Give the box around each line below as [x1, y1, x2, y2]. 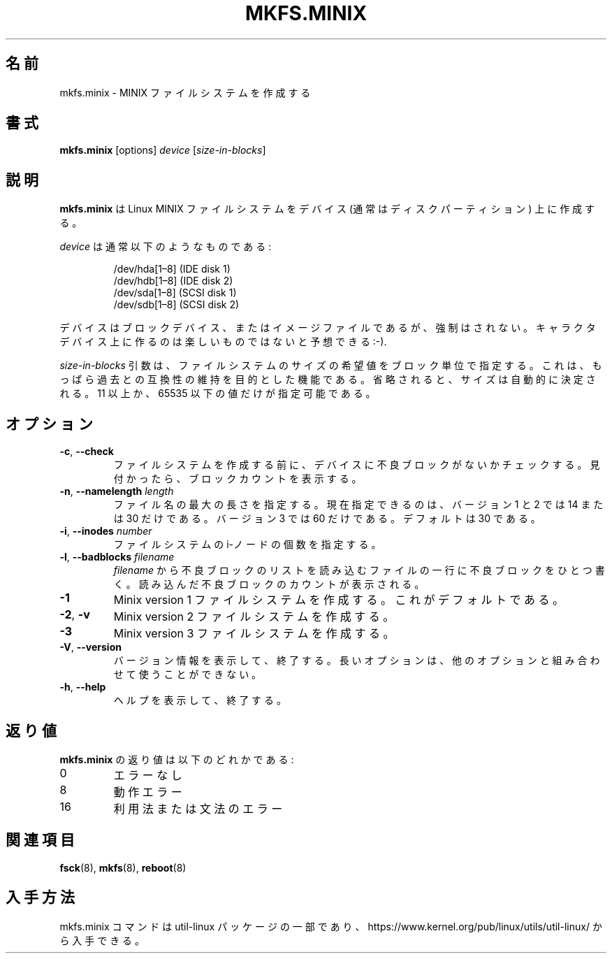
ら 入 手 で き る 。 [59, 934, 145, 946]
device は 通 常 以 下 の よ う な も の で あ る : [59, 240, 272, 253]
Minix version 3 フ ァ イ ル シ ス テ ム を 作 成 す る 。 [113, 626, 395, 641]
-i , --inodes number [59, 525, 152, 538]
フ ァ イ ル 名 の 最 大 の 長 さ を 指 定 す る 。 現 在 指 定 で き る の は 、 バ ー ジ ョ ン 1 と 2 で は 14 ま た [113, 498, 604, 511]
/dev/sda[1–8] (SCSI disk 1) [113, 287, 237, 299]
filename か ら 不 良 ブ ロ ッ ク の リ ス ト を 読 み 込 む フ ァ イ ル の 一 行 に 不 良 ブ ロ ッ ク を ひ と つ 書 [113, 564, 605, 577]
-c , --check [59, 445, 114, 458]
